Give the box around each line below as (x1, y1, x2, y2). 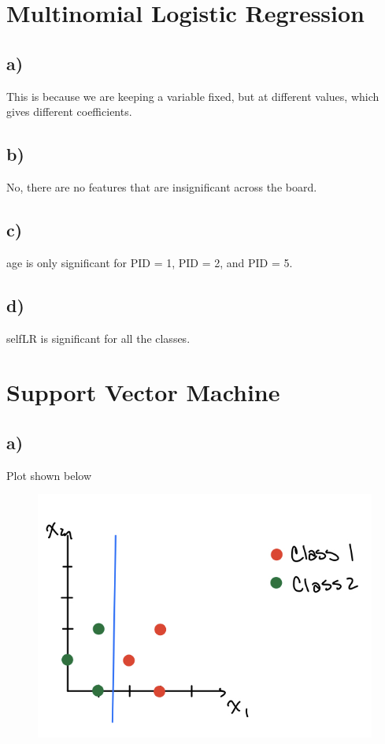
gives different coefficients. (6, 103, 132, 120)
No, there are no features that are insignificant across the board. (6, 178, 317, 195)
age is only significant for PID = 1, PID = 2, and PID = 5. (6, 254, 293, 270)
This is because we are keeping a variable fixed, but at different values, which (6, 87, 379, 104)
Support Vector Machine (6, 376, 280, 408)
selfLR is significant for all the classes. (6, 329, 191, 346)
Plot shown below (6, 467, 91, 483)
